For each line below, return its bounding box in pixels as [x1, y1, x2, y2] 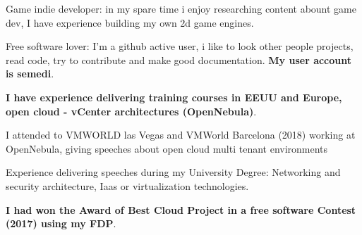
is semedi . [6, 66, 54, 81]
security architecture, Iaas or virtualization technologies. [6, 178, 249, 193]
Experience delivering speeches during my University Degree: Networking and [6, 165, 341, 179]
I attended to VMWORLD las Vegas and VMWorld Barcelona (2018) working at [6, 127, 356, 142]
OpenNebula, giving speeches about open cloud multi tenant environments [6, 141, 328, 155]
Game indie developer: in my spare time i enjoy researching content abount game [6, 1, 356, 15]
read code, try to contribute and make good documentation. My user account [6, 52, 352, 67]
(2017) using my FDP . [6, 216, 116, 231]
